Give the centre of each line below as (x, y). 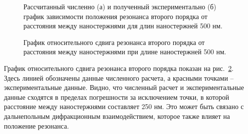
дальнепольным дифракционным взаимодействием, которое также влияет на (117, 116)
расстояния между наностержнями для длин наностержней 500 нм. (123, 26)
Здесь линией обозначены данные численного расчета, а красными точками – (119, 78)
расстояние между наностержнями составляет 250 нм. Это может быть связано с (124, 106)
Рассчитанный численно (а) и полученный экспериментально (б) (120, 6)
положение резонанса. (37, 125)
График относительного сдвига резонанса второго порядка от (114, 42)
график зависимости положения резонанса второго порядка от (115, 16)
